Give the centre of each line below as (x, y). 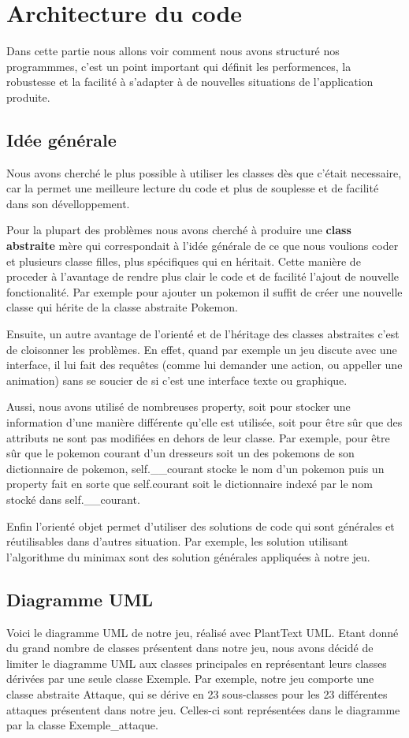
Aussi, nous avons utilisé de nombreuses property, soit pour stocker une (178, 406)
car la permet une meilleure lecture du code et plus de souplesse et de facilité (193, 188)
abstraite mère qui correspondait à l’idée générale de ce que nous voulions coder (203, 246)
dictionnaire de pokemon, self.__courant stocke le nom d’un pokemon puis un (195, 468)
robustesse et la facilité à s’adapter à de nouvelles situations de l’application (190, 82)
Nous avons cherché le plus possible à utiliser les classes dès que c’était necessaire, (204, 172)
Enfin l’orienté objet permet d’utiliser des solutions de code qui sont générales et (201, 526)
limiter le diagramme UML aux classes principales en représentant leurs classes (197, 663)
